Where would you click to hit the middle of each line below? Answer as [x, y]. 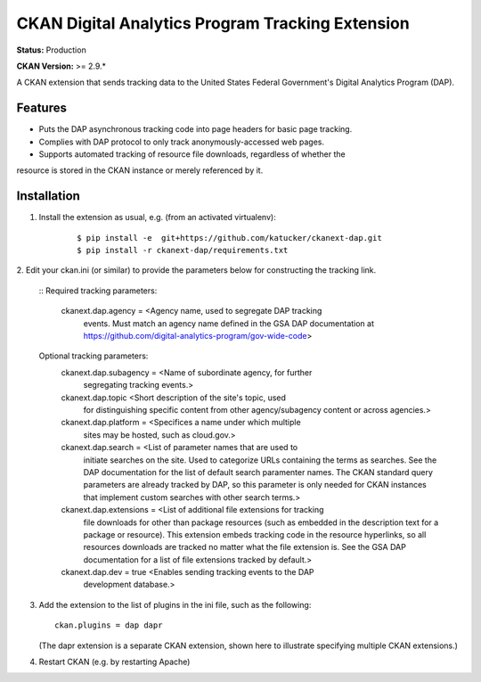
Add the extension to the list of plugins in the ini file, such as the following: [175, 604]
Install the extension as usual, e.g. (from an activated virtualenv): [157, 218]
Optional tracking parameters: [94, 356]
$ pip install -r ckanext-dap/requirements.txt [183, 251]
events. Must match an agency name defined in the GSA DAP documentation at [228, 323]
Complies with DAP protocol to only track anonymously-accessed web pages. [182, 142]
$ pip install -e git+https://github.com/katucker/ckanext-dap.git [229, 238]
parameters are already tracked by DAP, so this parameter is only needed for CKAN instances [255, 485]
